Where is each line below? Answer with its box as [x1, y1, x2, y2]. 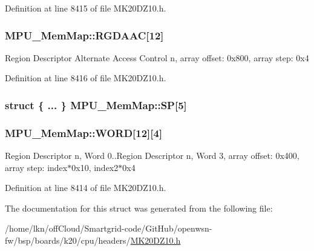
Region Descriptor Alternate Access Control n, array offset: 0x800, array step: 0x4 [5, 51, 309, 64]
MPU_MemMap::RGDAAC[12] [5, 27, 164, 42]
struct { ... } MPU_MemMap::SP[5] [5, 97, 187, 112]
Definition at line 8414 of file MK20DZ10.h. [5, 181, 166, 194]
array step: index [5, 161, 68, 173]
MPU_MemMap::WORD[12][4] [5, 125, 163, 140]
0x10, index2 [71, 161, 119, 173]
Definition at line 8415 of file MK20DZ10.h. [5, 2, 166, 14]
